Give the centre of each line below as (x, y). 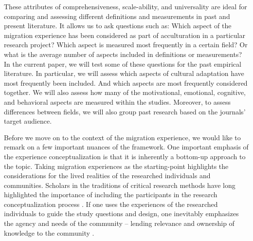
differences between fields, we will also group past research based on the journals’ (125, 111)
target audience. (28, 121)
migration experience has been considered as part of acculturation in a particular (125, 35)
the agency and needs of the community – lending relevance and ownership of (119, 223)
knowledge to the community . (49, 232)
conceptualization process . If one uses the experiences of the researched (111, 204)
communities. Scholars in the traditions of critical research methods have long (120, 185)
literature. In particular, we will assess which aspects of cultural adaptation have (124, 73)
